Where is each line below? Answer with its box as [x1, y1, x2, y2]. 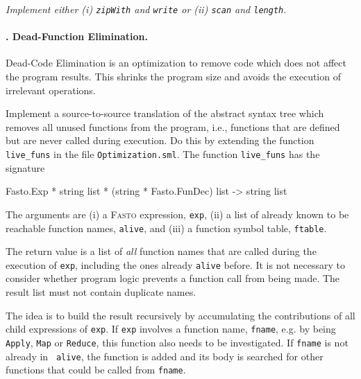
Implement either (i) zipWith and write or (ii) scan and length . [6, 2, 287, 16]
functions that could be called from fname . [6, 362, 186, 377]
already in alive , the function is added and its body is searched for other [6, 349, 324, 363]
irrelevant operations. [6, 82, 96, 97]
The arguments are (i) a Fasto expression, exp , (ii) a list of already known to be [6, 206, 349, 221]
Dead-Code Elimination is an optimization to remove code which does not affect [6, 55, 346, 70]
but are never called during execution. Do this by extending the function [6, 133, 314, 148]
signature [6, 160, 45, 175]
